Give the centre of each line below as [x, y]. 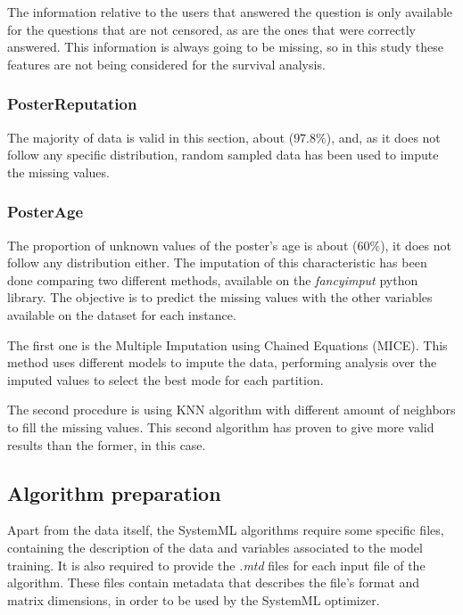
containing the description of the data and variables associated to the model [215, 547]
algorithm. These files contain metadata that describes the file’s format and [214, 582]
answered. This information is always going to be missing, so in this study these [225, 47]
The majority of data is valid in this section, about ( [151, 137]
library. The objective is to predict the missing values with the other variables [220, 297]
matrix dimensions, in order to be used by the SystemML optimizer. [194, 599]
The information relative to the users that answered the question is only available [230, 12]
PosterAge [45, 212]
